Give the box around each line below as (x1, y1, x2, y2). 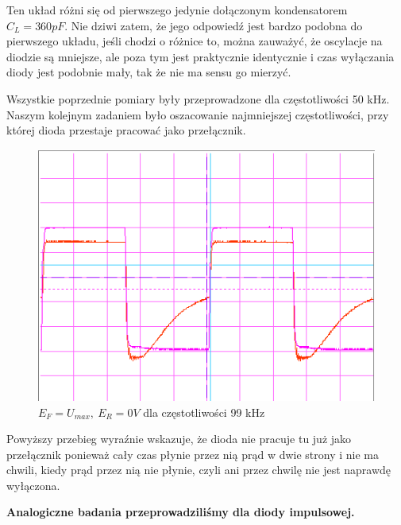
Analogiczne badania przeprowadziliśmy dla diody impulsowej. (6, 504, 355, 520)
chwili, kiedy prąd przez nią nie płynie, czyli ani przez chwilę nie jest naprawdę (6, 461, 391, 478)
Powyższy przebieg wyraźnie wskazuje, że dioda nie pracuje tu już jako (6, 430, 352, 447)
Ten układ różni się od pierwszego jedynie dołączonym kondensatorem (6, 2, 348, 17)
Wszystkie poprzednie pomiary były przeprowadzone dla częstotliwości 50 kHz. (6, 90, 390, 107)
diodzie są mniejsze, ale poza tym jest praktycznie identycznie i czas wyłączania (6, 48, 395, 64)
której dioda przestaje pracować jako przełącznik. (6, 122, 246, 138)
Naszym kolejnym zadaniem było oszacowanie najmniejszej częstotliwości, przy (6, 106, 389, 122)
